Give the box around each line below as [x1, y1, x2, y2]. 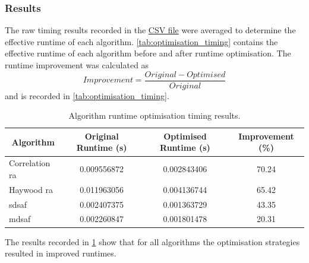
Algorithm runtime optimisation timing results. [68, 109, 241, 122]
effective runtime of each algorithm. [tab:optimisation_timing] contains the [5, 35, 278, 47]
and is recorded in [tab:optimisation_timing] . [5, 89, 169, 102]
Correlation [9, 157, 51, 169]
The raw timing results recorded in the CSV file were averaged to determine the [5, 24, 296, 36]
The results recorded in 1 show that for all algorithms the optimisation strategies [5, 235, 300, 248]
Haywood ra [9, 183, 53, 195]
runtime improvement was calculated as [5, 59, 149, 71]
